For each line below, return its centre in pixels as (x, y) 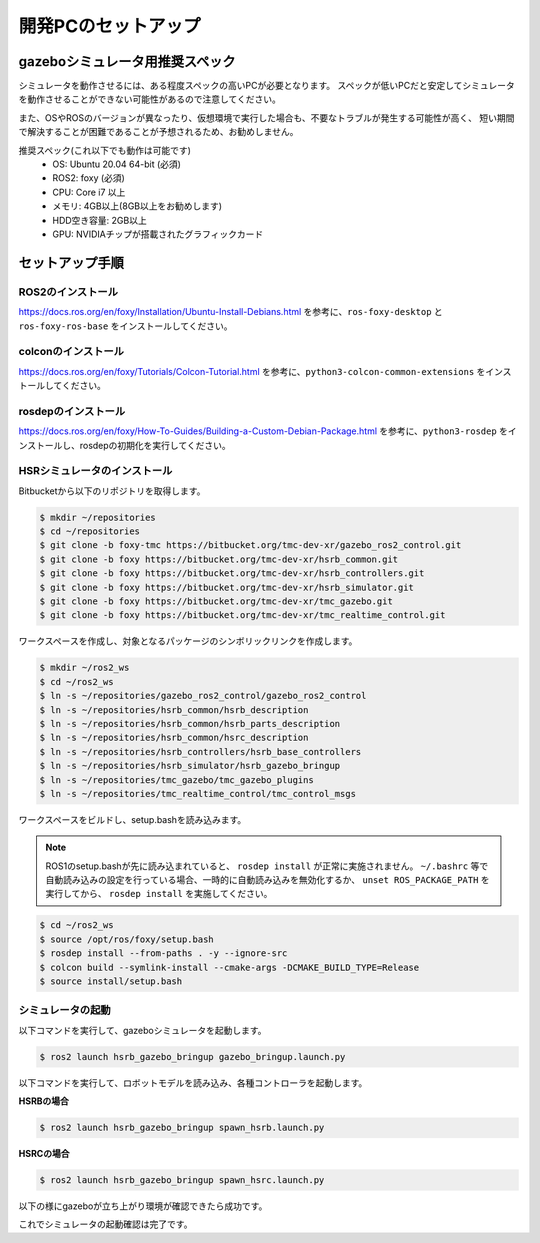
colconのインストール (71, 352)
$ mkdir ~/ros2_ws (84, 668)
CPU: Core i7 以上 (89, 192)
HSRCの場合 (44, 1154)
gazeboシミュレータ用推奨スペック (127, 61)
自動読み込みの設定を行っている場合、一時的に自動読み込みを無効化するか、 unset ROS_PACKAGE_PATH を (267, 880)
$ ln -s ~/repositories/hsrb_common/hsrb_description (174, 709)
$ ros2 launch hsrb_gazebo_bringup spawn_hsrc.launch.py (182, 1180)
